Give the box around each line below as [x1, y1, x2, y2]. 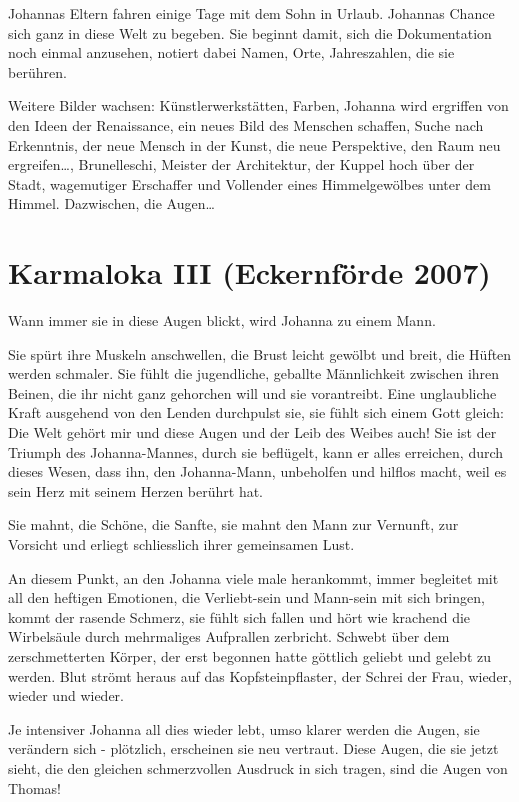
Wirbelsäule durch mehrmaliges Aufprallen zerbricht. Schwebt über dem [8, 626, 450, 647]
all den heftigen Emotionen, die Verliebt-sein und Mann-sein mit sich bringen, [8, 587, 485, 608]
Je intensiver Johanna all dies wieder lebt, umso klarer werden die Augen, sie [8, 718, 480, 739]
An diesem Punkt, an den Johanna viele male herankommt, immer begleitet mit [8, 567, 499, 588]
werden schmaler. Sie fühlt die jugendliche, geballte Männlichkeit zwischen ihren [8, 363, 500, 384]
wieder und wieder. [8, 685, 124, 706]
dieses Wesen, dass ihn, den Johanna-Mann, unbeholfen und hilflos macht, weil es [8, 461, 507, 482]
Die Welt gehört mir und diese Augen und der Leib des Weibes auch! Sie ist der [8, 422, 497, 443]
